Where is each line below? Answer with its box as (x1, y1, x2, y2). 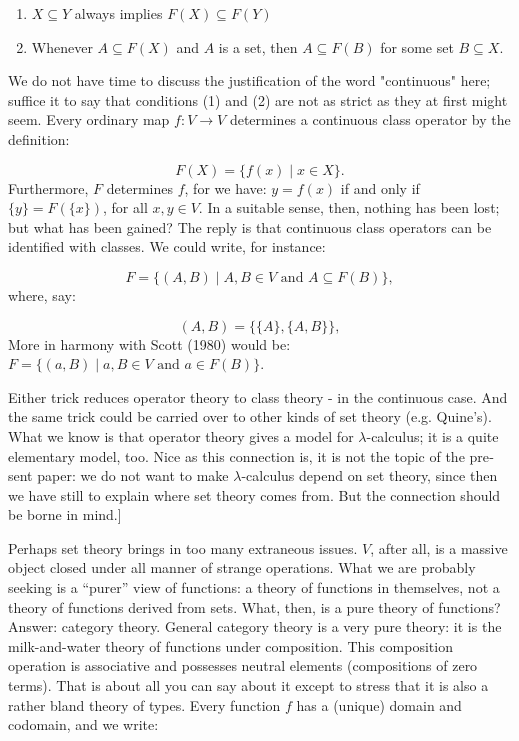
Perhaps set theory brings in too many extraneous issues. (8, 537, 358, 558)
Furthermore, (8, 177, 89, 198)
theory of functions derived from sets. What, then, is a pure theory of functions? (8, 596, 501, 617)
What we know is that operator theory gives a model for (8, 425, 354, 446)
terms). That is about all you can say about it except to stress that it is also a (8, 675, 489, 696)
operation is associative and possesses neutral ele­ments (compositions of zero (8, 655, 478, 676)
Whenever (31, 36, 93, 57)
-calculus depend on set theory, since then (241, 465, 498, 486)
